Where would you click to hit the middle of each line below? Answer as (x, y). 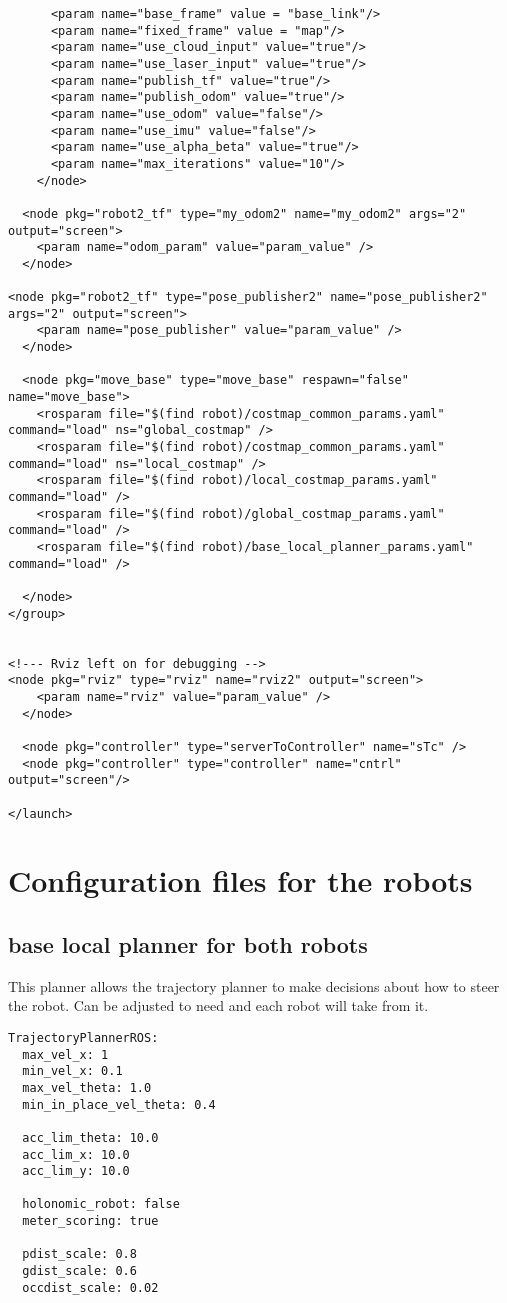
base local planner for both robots (188, 943)
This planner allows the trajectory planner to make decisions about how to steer (254, 985)
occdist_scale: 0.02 (90, 1287)
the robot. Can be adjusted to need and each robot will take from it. (218, 1005)
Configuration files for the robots (240, 880)
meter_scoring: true (90, 1221)
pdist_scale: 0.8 (79, 1254)
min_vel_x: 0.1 (72, 1071)
